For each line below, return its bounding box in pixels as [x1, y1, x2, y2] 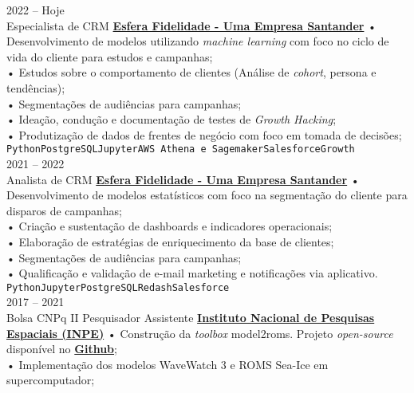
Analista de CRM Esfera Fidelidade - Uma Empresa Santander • [6, 171, 360, 187]
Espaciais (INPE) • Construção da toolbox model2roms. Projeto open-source [6, 324, 393, 341]
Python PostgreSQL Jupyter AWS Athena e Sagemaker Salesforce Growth [6, 143, 355, 155]
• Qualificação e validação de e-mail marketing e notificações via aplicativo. [6, 265, 378, 281]
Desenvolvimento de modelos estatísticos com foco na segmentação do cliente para [6, 187, 408, 203]
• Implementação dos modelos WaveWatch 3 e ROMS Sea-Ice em [6, 356, 329, 372]
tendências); [6, 79, 65, 96]
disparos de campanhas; [6, 202, 122, 218]
